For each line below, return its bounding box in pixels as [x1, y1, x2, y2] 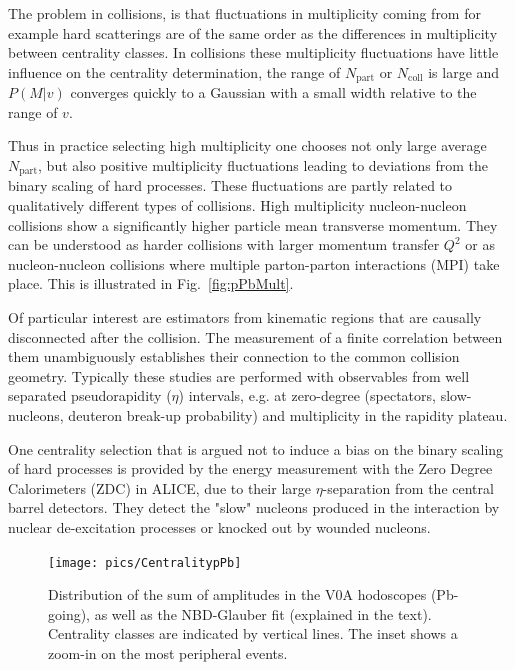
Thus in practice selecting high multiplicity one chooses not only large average [8, 135, 487, 156]
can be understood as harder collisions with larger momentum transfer [8, 234, 440, 255]
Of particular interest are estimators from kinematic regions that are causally [8, 307, 482, 328]
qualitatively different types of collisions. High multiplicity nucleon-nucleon [8, 195, 467, 216]
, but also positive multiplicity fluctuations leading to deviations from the [38, 155, 488, 176]
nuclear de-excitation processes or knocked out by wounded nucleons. [8, 516, 431, 537]
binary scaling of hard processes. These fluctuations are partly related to [8, 175, 453, 196]
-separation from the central [322, 477, 494, 498]
